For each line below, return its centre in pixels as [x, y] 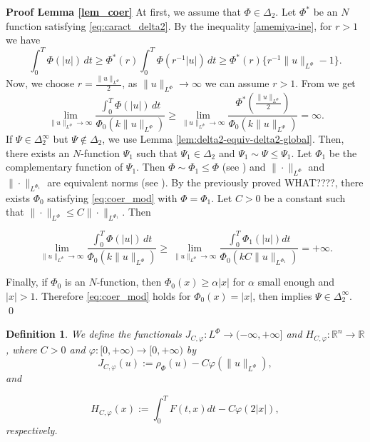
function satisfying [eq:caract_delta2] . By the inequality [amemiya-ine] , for [169, 25]
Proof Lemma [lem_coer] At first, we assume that [123, 11]
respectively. [32, 430]
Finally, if [27, 282]
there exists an [38, 152]
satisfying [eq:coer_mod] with [112, 197]
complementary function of [65, 167]
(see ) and [244, 167]
